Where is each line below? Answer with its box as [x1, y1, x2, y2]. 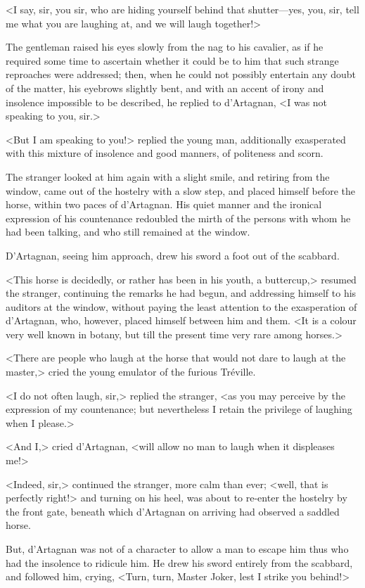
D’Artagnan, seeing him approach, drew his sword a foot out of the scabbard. [6, 248, 340, 262]
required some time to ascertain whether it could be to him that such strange [6, 53, 339, 68]
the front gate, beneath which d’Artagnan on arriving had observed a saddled [6, 504, 340, 518]
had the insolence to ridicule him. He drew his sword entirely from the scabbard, [6, 555, 353, 570]
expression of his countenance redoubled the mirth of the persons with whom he [6, 210, 351, 225]
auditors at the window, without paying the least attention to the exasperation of [6, 299, 357, 314]
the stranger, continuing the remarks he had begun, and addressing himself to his [6, 286, 357, 300]
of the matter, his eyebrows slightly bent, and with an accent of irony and [6, 80, 324, 95]
